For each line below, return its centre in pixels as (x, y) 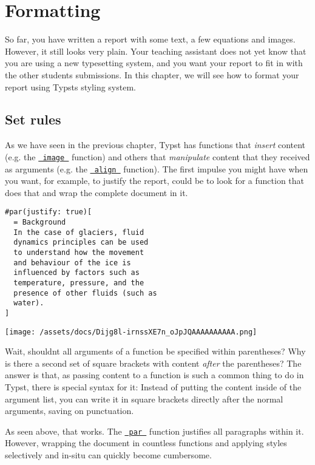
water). (29, 303)
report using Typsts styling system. (70, 87)
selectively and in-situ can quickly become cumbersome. (108, 455)
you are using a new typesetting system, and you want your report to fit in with (154, 63)
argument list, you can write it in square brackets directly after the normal (144, 399)
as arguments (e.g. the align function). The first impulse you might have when (157, 168)
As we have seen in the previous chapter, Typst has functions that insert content (155, 145)
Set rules (33, 119)
